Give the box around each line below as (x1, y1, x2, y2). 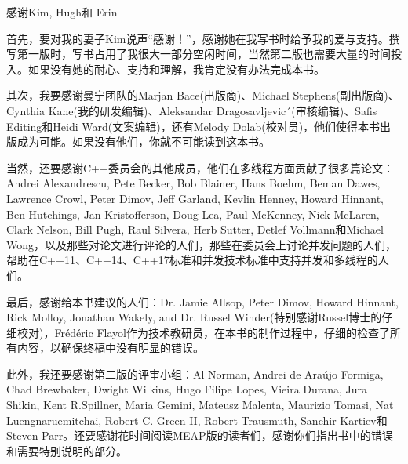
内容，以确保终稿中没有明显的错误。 (16, 339, 204, 356)
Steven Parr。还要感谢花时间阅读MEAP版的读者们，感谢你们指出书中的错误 (6, 427, 393, 444)
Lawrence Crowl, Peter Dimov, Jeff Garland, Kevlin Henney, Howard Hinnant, (6, 190, 384, 206)
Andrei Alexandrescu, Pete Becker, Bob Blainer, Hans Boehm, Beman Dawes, (6, 175, 381, 191)
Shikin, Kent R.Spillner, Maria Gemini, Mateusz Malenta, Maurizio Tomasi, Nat (6, 397, 394, 413)
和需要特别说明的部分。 (6, 442, 127, 459)
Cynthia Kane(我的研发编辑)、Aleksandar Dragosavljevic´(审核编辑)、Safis (6, 102, 377, 118)
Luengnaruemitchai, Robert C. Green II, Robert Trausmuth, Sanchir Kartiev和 (6, 411, 388, 428)
